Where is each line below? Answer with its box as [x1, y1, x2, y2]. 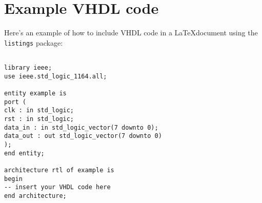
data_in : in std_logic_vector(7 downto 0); [4, 124, 158, 131]
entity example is [4, 90, 67, 97]
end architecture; [4, 192, 67, 199]
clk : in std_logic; [4, 107, 74, 114]
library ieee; [4, 64, 52, 72]
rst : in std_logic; [4, 115, 74, 123]
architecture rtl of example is [4, 166, 114, 174]
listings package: [4, 37, 63, 48]
